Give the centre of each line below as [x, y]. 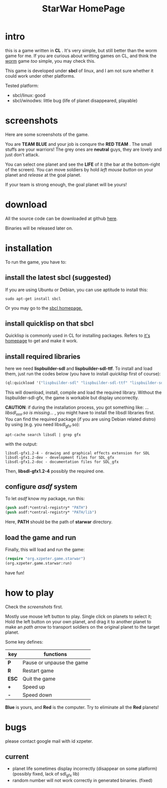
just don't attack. [22, 154]
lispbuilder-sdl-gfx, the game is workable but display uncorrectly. [72, 398]
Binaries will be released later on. [39, 228]
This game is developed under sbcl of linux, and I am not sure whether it [79, 71]
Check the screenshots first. [34, 607]
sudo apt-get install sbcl [33, 299]
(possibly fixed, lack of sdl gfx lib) [46, 775]
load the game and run [41, 537]
